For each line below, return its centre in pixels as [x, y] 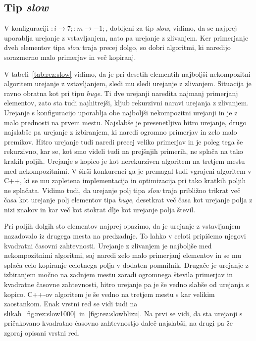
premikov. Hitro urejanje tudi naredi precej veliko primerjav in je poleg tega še [124, 141]
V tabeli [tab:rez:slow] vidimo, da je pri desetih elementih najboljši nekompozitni [127, 73]
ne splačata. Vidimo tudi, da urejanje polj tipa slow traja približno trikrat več [122, 190]
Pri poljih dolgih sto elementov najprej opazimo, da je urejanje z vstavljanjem [122, 226]
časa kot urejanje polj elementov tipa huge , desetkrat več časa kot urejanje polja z [128, 200]
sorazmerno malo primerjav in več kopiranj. [70, 57]
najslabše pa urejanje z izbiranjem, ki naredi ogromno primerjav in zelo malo [121, 132]
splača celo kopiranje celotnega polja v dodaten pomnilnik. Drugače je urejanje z [126, 265]
